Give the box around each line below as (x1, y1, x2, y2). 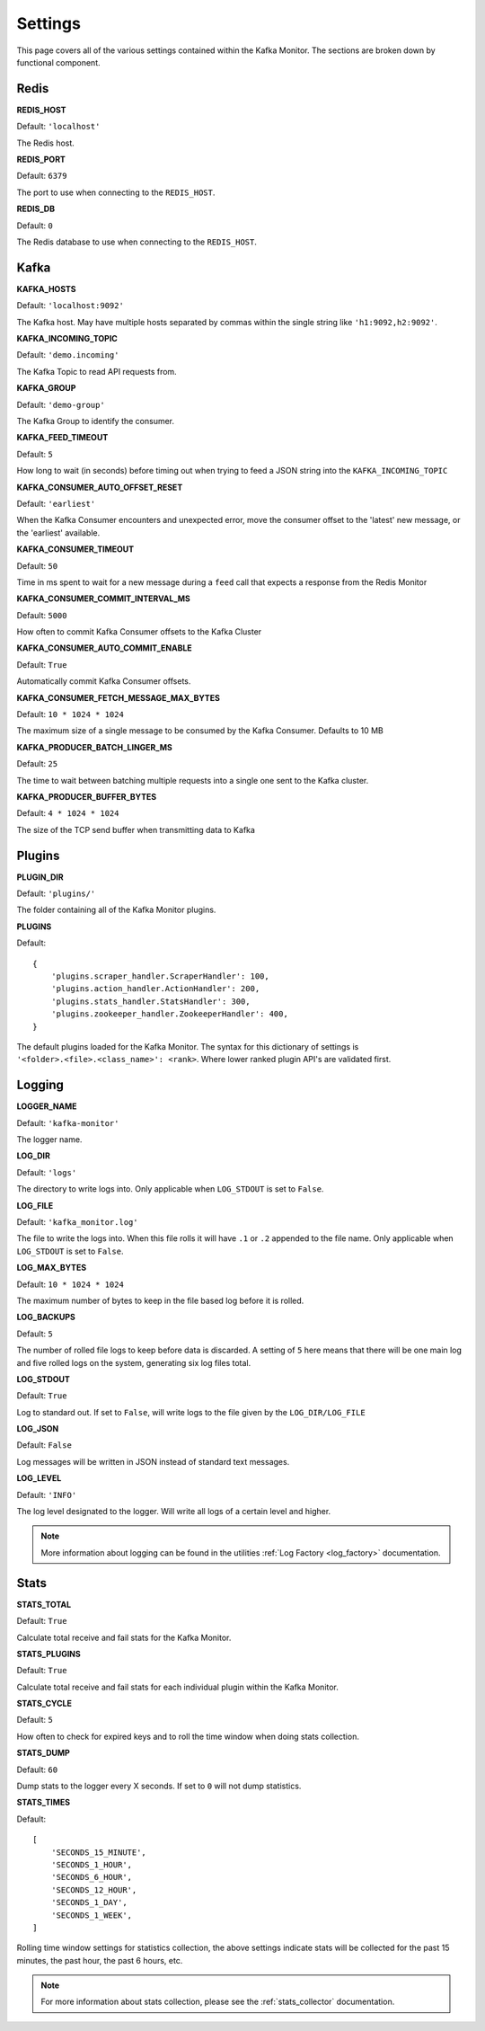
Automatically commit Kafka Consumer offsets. (16, 676, 191, 687)
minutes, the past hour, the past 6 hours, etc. (16, 1955, 183, 1965)
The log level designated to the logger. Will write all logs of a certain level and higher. (16, 1506, 331, 1517)
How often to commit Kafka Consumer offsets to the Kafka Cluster (16, 626, 262, 637)
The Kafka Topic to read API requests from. (16, 366, 177, 377)
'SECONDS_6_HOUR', (50, 1872, 133, 1883)
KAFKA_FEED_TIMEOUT (16, 432, 109, 443)
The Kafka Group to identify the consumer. (16, 416, 175, 426)
